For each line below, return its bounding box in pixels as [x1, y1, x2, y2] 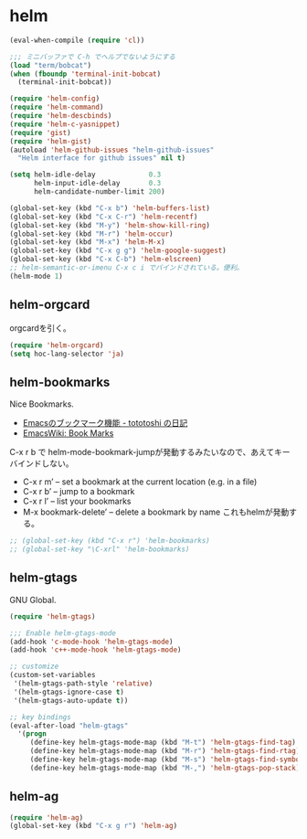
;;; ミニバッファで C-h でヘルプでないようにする [9, 52, 176, 61]
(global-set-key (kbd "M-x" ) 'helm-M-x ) [9, 238, 166, 247]
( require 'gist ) [9, 128, 71, 137]
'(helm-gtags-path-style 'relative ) [13, 679, 153, 688]
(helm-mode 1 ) [9, 271, 64, 281]
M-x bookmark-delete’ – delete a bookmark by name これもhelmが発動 [22, 506, 290, 517]
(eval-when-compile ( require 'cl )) [9, 36, 145, 45]
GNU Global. [9, 594, 57, 605]
